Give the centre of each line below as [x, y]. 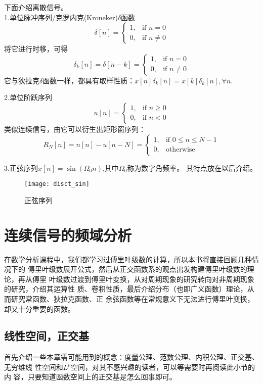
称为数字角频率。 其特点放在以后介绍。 [192, 167]
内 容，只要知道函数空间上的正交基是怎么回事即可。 [90, 377]
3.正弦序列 [21, 167]
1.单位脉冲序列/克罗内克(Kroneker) [61, 17]
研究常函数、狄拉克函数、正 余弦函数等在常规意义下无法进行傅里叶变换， [133, 298]
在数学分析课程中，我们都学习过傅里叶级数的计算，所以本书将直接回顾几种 [128, 259]
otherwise [180, 150]
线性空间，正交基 [47, 336]
